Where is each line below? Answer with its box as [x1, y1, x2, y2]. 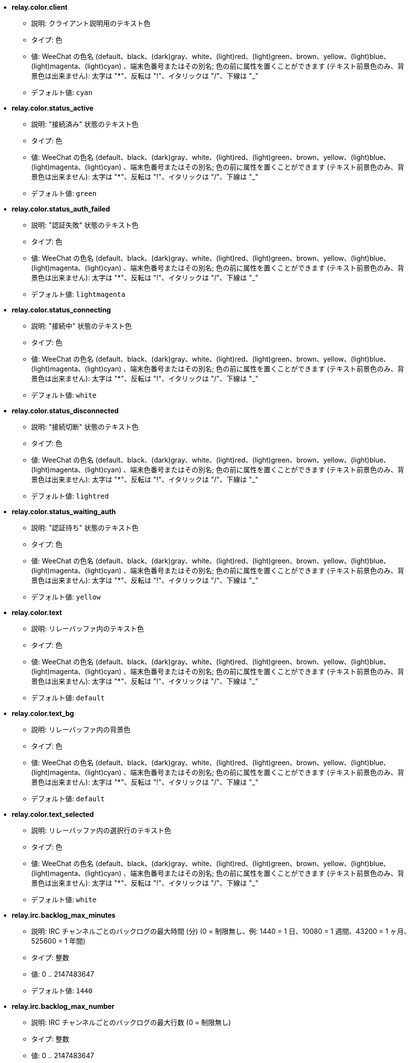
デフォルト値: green [31, 189, 97, 197]
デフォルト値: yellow [31, 593, 101, 601]
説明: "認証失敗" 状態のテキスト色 [31, 221, 139, 229]
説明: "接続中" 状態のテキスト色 [31, 322, 132, 330]
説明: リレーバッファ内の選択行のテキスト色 [31, 826, 171, 834]
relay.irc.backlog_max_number [12, 1002, 115, 1010]
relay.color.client [12, 3, 68, 11]
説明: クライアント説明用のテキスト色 [31, 19, 150, 27]
